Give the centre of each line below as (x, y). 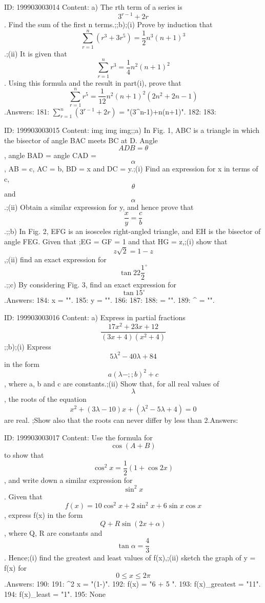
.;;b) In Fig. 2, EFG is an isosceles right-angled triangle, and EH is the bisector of (132, 231)
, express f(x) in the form (44, 515)
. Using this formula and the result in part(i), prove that (93, 82)
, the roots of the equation (45, 399)
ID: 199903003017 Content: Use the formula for (78, 437)
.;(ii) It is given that (36, 53)
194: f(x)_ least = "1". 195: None (55, 594)
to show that (24, 455)
